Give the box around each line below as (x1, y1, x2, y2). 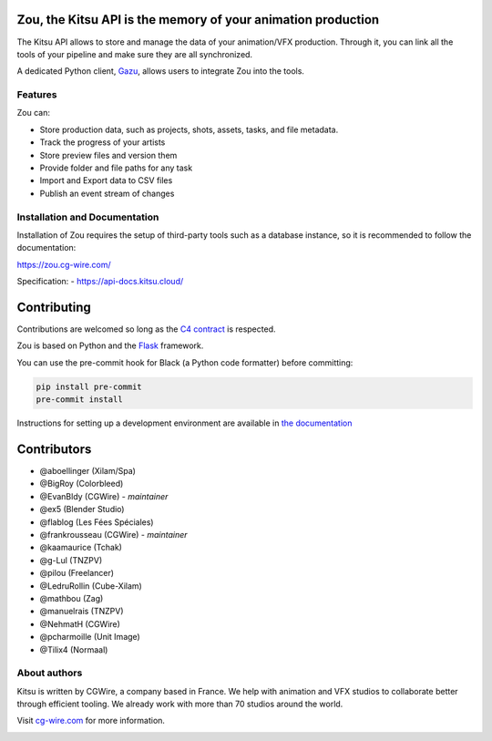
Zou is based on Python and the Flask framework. (16, 340, 204, 351)
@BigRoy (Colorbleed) (39, 479, 124, 489)
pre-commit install (36, 395, 123, 405)
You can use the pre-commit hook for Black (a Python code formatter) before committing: (16, 356, 354, 368)
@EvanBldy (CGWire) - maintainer (39, 490, 169, 501)
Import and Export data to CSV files (39, 175, 173, 186)
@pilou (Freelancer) (39, 568, 114, 579)
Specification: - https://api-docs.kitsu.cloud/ (16, 276, 184, 287)
